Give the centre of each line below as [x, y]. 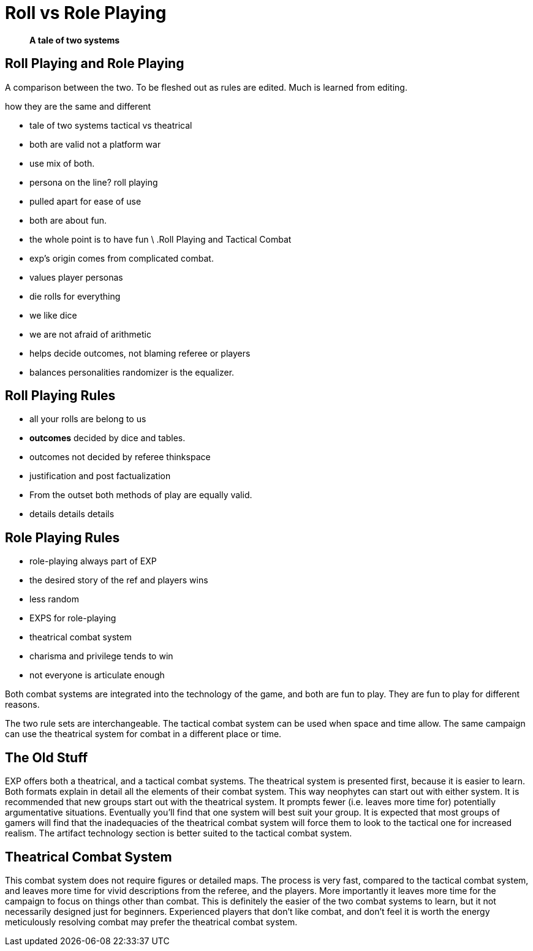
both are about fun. [68, 220]
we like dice [53, 315]
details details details [72, 514]
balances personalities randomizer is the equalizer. [132, 372]
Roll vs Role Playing [86, 13]
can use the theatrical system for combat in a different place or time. [143, 734]
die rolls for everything [75, 296]
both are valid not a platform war [95, 144]
